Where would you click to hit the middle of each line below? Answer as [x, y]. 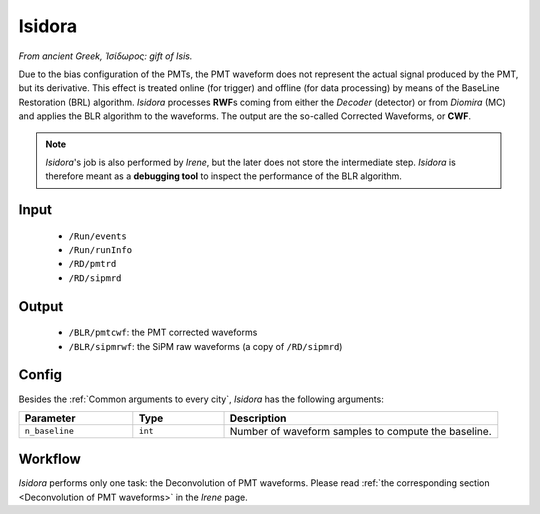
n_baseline [49, 431]
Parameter [50, 418]
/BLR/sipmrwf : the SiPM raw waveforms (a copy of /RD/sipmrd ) [205, 346]
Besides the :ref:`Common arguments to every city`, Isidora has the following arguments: [201, 399]
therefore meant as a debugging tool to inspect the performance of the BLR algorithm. [223, 176]
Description [258, 418]
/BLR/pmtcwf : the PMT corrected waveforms [163, 332]
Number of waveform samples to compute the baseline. [360, 431]
